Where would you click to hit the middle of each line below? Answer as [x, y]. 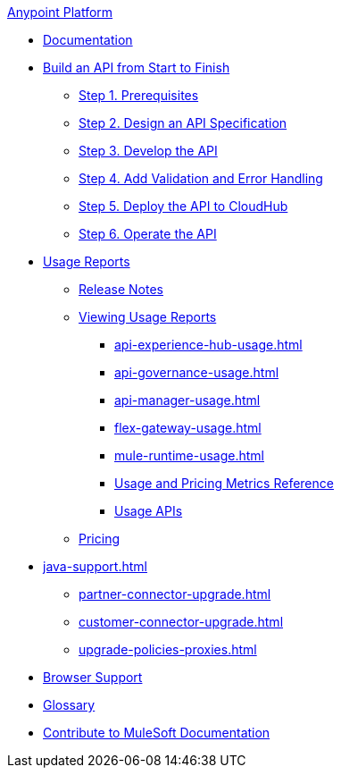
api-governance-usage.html [197, 372]
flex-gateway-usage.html [188, 428]
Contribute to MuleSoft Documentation [157, 733]
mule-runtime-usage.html [190, 455]
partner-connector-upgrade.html [175, 594]
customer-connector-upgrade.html [181, 622]
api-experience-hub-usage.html [208, 345]
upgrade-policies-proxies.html [168, 649]
